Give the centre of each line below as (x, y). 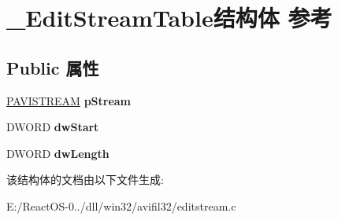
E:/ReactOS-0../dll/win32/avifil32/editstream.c (121, 205)
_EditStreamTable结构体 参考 (169, 18)
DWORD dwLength (58, 153)
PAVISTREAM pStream (69, 100)
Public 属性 (53, 67)
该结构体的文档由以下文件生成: (85, 180)
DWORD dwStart (53, 127)
